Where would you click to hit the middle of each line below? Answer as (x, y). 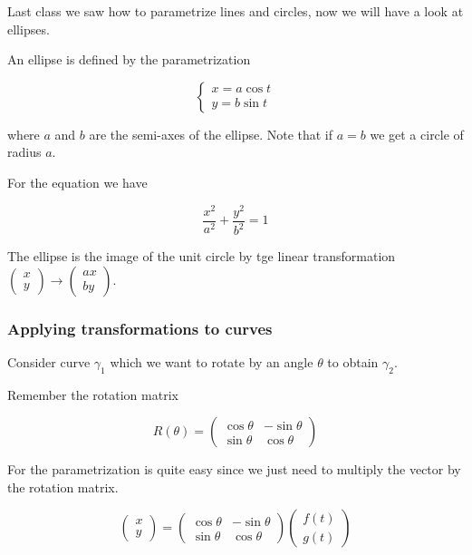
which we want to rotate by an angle (212, 361)
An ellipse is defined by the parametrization (129, 59)
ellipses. (29, 29)
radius (24, 152)
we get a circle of (417, 134)
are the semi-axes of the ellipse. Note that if (211, 134)
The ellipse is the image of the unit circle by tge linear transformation (202, 256)
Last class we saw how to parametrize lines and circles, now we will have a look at (236, 11)
